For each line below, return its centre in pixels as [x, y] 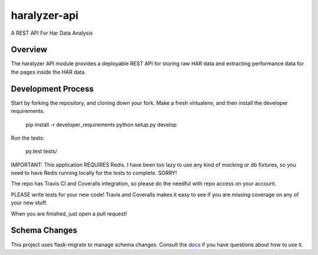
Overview [29, 50]
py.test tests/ [41, 151]
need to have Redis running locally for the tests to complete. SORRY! [94, 173]
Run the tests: [28, 138]
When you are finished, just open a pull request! [69, 213]
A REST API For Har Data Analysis [52, 33]
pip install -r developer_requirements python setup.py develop [101, 124]
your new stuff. [29, 203]
